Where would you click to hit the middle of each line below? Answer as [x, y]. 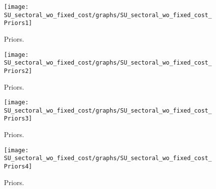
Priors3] [18, 119]
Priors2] [18, 71]
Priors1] [18, 23]
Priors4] [18, 166]
